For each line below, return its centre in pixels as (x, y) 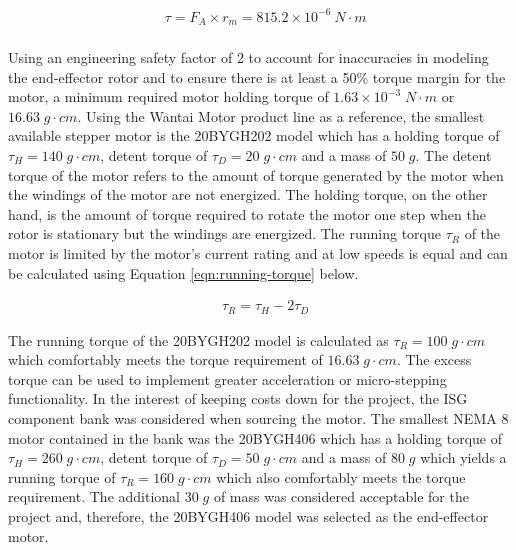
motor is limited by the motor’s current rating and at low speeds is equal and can (258, 252)
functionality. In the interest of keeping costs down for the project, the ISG (238, 398)
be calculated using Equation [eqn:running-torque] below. (183, 272)
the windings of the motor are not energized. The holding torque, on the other (248, 194)
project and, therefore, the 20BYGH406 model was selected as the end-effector (248, 515)
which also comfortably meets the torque (341, 476)
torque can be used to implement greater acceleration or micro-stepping (227, 378)
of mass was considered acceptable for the (341, 496)
